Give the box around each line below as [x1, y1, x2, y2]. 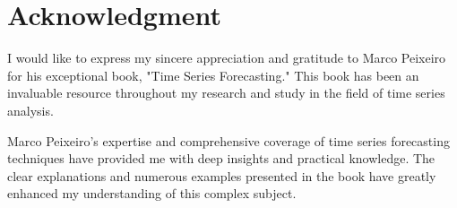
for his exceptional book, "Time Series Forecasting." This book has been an [7, 65, 419, 84]
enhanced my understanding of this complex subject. [7, 184, 297, 203]
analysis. [7, 100, 54, 119]
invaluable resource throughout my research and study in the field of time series [7, 83, 445, 102]
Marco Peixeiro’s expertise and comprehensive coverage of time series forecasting [7, 131, 450, 150]
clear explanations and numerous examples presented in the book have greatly [7, 166, 436, 185]
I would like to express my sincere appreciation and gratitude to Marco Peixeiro [7, 48, 446, 67]
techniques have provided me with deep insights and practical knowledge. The [7, 149, 435, 168]
